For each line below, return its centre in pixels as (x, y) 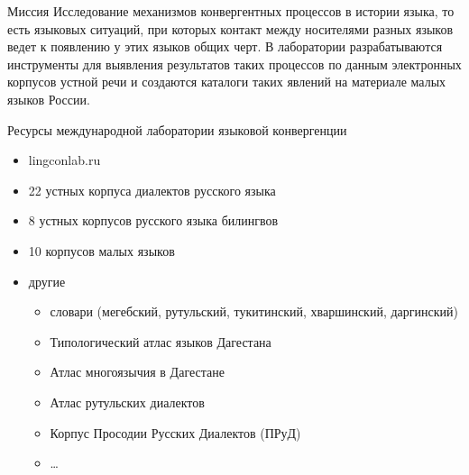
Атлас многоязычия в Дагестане (137, 372)
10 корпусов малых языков (101, 250)
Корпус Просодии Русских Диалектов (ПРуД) (175, 432)
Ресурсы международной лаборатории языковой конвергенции (177, 129)
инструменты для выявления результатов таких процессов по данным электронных (234, 64)
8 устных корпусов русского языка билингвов (153, 220)
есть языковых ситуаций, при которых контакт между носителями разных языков (230, 28)
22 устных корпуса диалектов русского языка (152, 190)
